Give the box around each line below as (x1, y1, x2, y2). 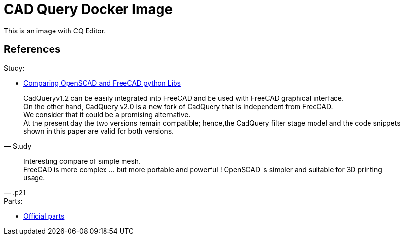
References (4, 43, 61, 56)
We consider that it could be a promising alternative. (23, 110, 191, 119)
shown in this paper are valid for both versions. (23, 127, 174, 135)
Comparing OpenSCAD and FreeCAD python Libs (23, 79, 181, 87)
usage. (23, 173, 45, 182)
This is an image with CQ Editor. (4, 26, 106, 35)
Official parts (23, 211, 65, 220)
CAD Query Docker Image (4, 1, 173, 17)
